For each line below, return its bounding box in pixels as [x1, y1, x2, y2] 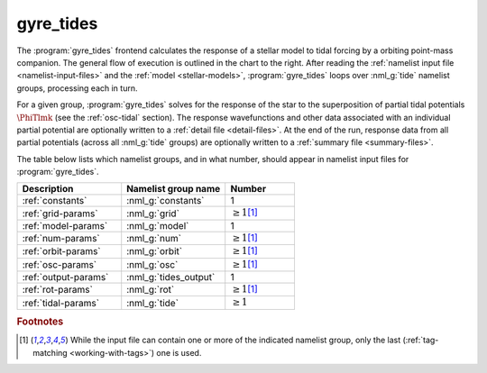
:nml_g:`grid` [126, 207, 180, 220]
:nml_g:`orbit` [126, 245, 183, 258]
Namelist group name [126, 183, 221, 196]
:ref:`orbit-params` [22, 245, 101, 258]
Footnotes [16, 315, 64, 328]
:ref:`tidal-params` [22, 296, 99, 309]
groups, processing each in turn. [16, 82, 138, 94]
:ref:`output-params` [22, 271, 109, 284]
